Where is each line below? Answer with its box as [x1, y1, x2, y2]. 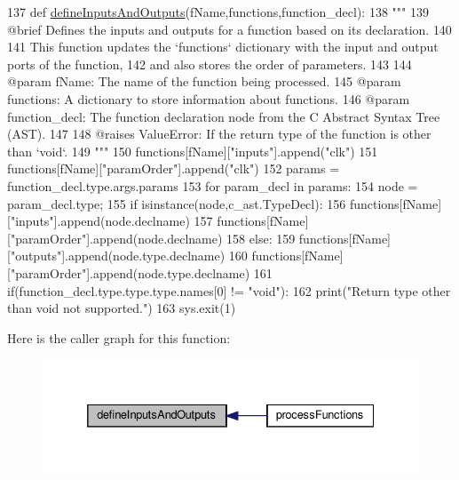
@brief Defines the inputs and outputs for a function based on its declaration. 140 [7, 20, 452, 38]
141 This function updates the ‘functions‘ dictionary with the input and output [7, 37, 439, 56]
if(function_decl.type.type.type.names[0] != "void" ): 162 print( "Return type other [7, 281, 451, 300]
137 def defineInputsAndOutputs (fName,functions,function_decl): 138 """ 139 [7, 3, 429, 20]
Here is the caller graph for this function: [7, 328, 231, 347]
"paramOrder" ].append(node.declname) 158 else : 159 [10, 228, 296, 247]
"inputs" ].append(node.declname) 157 [10, 212, 213, 230]
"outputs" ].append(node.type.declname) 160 [10, 246, 248, 265]
